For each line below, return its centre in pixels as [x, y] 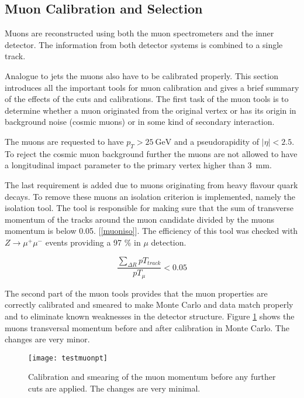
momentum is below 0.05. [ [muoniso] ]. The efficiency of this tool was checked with [151, 231]
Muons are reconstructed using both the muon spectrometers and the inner [139, 33]
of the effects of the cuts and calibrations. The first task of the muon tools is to [147, 99]
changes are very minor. [47, 339]
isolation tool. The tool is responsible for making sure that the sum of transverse [149, 208]
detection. [169, 242]
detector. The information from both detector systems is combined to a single [144, 44]
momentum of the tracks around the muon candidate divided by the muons [140, 219]
